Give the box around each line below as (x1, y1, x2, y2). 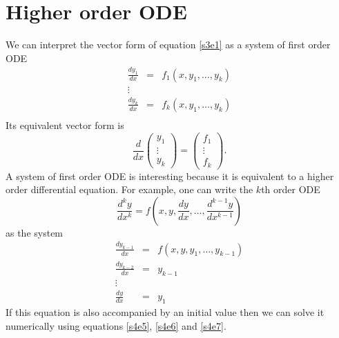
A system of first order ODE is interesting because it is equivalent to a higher (6, 168, 334, 183)
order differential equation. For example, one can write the (6, 182, 253, 197)
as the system (6, 225, 64, 239)
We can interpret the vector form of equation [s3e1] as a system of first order (6, 37, 331, 52)
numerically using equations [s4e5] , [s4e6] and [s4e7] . (6, 318, 226, 332)
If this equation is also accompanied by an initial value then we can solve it (6, 304, 325, 319)
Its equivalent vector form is (6, 117, 124, 132)
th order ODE (261, 182, 320, 197)
